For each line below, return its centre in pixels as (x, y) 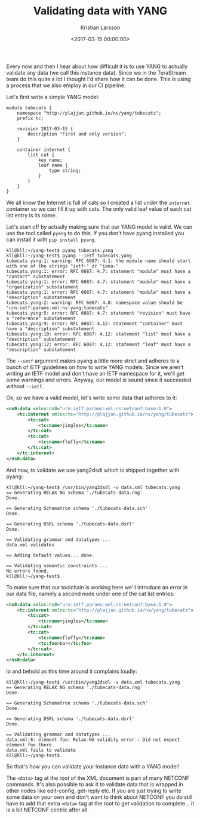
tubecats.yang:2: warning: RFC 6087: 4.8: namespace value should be (95, 303)
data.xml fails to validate (41, 751)
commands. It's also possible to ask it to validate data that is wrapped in (95, 785)
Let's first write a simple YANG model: (53, 97)
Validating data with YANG (100, 11)
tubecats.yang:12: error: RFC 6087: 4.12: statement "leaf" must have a (99, 345)
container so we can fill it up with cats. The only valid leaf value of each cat (99, 209)
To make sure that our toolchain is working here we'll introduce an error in (97, 587)
